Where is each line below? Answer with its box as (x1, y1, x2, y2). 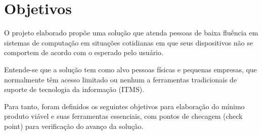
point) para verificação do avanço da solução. (4, 120, 144, 131)
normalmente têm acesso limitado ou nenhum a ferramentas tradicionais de (4, 74, 237, 84)
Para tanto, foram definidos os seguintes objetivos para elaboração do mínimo (4, 101, 245, 111)
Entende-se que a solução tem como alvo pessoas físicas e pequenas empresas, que (4, 64, 257, 74)
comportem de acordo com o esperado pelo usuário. (4, 47, 163, 58)
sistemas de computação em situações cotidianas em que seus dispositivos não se (4, 37, 253, 48)
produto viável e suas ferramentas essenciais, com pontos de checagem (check (4, 111, 243, 121)
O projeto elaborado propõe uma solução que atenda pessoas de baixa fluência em (4, 27, 258, 38)
